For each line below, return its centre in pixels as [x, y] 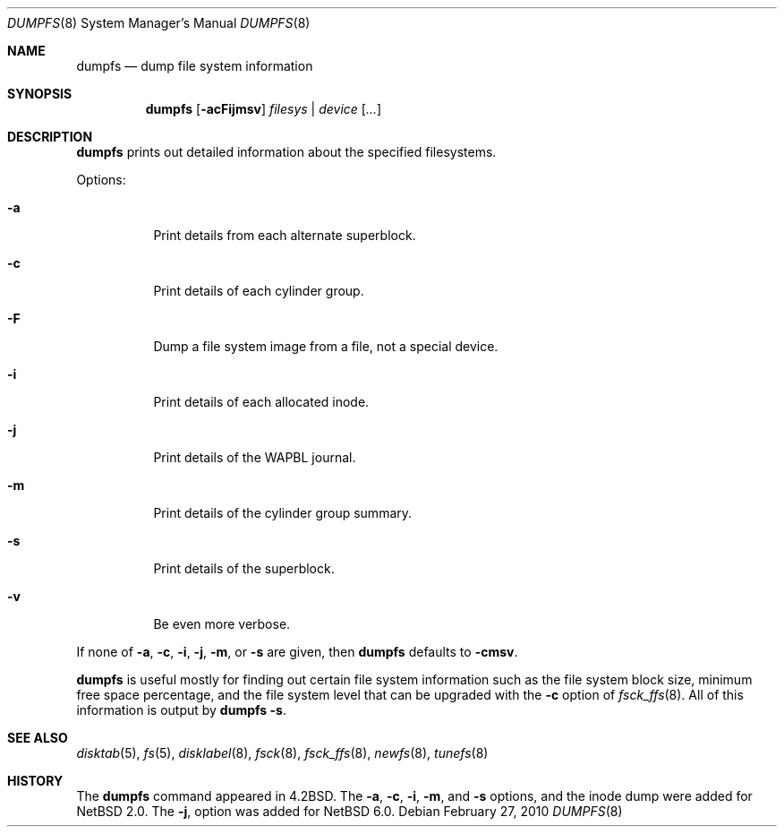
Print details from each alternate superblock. [285, 235]
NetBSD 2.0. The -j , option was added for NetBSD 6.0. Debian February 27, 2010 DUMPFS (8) [349, 811]
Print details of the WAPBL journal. [255, 457]
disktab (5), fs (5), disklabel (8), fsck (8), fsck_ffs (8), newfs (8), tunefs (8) [282, 753]
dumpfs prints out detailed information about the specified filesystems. [286, 152]
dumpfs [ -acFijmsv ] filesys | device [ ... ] [264, 109]
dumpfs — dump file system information [195, 66]
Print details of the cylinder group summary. [283, 513]
